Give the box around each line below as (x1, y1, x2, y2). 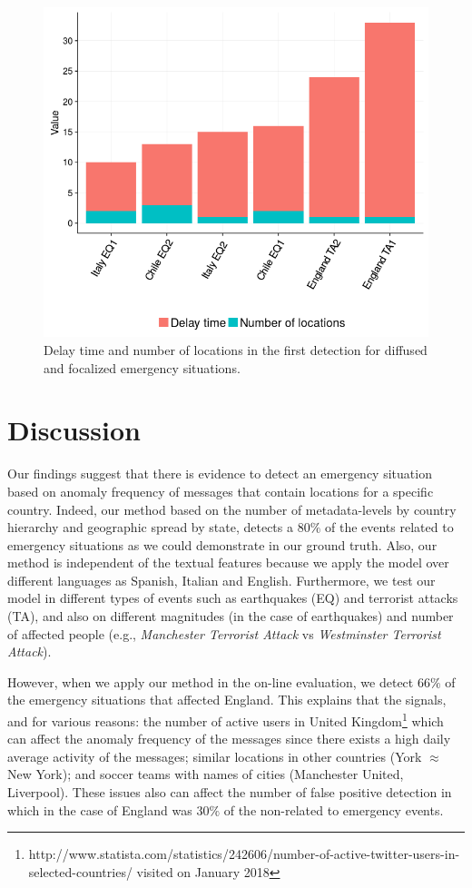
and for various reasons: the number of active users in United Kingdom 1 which (7, 709, 444, 730)
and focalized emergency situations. (44, 358, 241, 377)
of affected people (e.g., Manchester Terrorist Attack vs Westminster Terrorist (7, 624, 441, 643)
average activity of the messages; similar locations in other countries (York (7, 746, 422, 765)
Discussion (7, 411, 141, 449)
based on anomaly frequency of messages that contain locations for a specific (7, 481, 434, 500)
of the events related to (324, 518, 454, 537)
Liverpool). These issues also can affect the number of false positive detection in (7, 783, 452, 802)
